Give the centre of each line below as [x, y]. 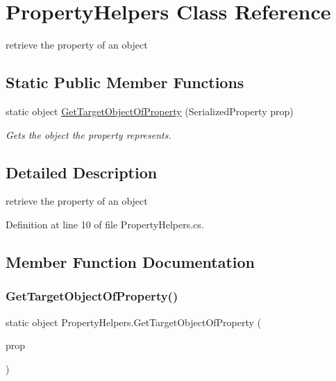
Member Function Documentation [131, 261]
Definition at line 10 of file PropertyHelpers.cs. [105, 224]
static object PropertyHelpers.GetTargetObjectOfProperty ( [134, 322]
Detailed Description [82, 172]
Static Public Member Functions [125, 82]
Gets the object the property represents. [89, 134]
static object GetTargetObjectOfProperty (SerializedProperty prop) [150, 111]
